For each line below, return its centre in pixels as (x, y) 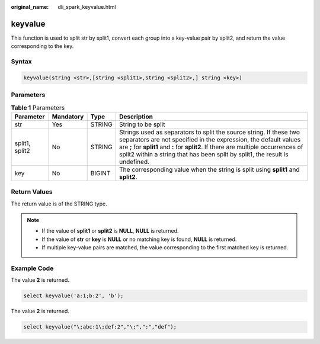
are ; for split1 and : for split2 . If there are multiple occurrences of (211, 147)
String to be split (142, 124)
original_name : (30, 7)
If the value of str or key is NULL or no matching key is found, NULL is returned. (139, 239)
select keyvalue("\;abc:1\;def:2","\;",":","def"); (100, 327)
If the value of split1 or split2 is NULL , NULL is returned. (110, 231)
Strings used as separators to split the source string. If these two (210, 132)
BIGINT (100, 173)
